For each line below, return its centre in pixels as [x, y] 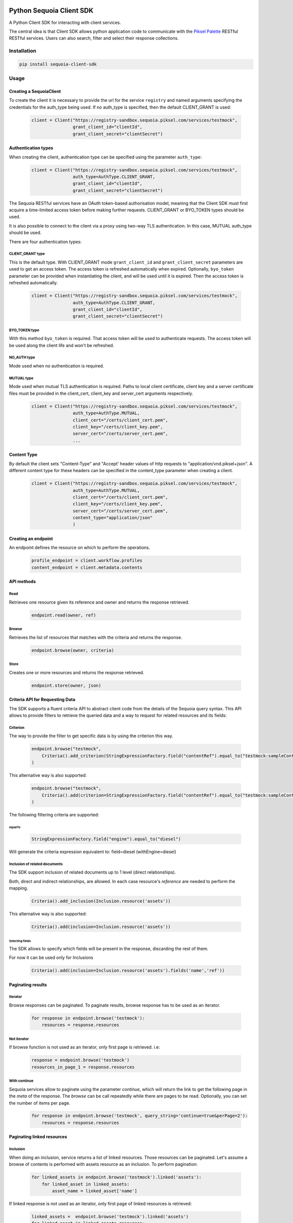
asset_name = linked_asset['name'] [95, 1191]
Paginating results [28, 985]
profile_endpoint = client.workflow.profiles [87, 561]
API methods [22, 582]
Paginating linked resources [38, 1137]
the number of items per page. [40, 1103]
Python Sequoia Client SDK [51, 11]
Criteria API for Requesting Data [42, 700]
